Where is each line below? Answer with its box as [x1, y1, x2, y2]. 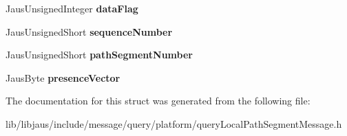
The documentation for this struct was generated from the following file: [6, 93, 311, 108]
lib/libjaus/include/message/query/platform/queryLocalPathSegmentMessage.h [6, 116, 342, 131]
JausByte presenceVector [6, 70, 120, 84]
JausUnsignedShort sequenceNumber [6, 24, 173, 38]
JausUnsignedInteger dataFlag [6, 1, 138, 15]
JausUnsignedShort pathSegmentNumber [6, 47, 193, 62]
